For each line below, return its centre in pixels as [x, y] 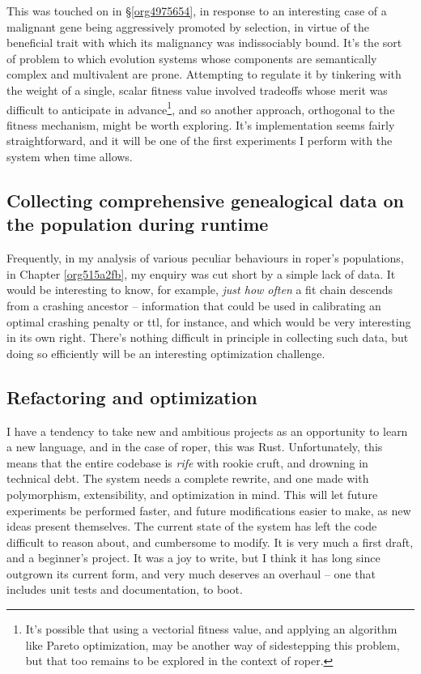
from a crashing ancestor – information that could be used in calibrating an [194, 305]
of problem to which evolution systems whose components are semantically [192, 58]
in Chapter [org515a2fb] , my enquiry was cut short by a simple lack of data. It [201, 273]
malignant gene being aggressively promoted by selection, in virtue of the [188, 26]
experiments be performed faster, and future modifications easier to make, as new [209, 510]
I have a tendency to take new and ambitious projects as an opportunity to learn [207, 431]
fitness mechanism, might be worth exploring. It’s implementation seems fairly [201, 124]
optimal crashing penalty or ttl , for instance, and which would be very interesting [209, 321]
